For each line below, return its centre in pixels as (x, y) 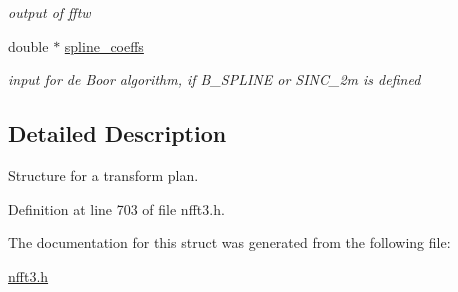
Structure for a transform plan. (103, 174)
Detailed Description (117, 133)
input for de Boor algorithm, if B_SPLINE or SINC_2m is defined (214, 79)
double (28, 45)
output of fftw (49, 12)
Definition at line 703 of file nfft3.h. (116, 208)
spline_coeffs (104, 45)
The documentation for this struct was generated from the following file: (229, 242)
